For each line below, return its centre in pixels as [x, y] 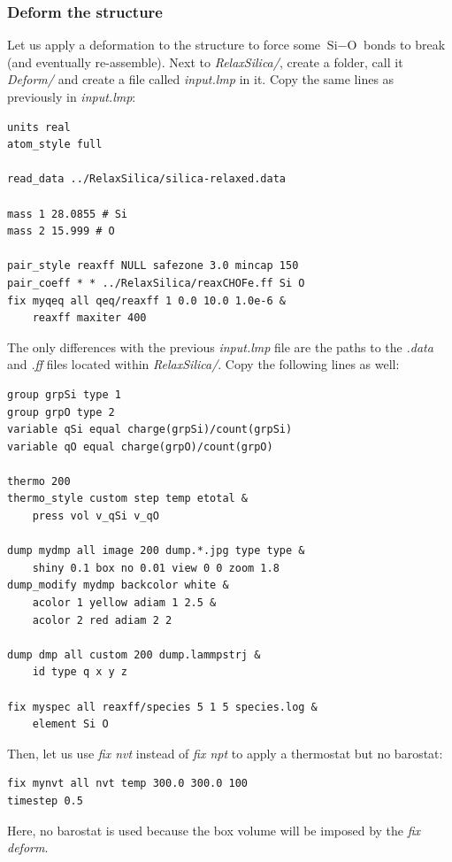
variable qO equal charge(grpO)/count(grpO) [140, 446]
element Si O [70, 724]
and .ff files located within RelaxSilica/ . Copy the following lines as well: [203, 364]
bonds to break [405, 45]
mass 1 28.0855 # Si [68, 214]
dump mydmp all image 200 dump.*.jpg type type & [156, 551]
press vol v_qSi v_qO [96, 516]
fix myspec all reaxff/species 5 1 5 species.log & [162, 707]
